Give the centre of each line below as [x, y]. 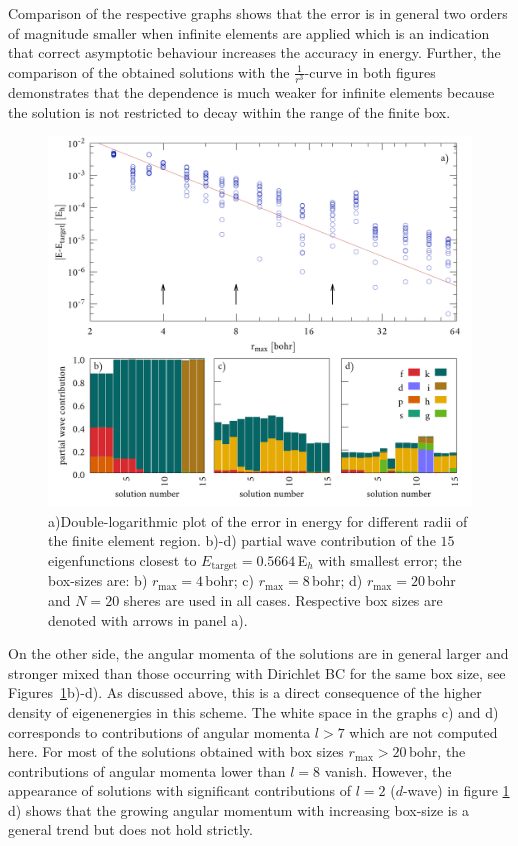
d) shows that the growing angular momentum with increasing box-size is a [238, 809]
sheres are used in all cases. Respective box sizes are [283, 599]
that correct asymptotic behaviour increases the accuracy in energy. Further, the [254, 52]
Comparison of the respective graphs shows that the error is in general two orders [258, 13]
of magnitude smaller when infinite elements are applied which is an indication [249, 32]
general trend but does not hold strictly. [130, 829]
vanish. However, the [388, 770]
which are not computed [423, 731]
